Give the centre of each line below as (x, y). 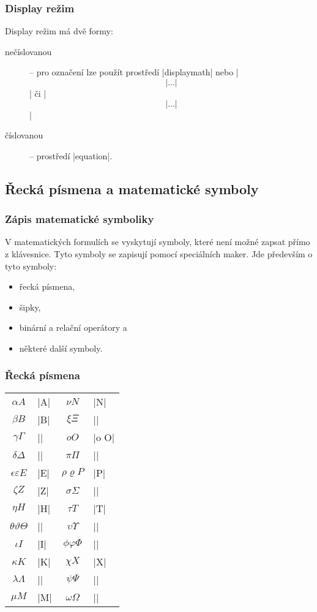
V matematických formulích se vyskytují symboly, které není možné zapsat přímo (158, 242)
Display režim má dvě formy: (59, 31)
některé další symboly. (61, 348)
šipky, (30, 307)
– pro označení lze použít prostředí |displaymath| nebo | (134, 72)
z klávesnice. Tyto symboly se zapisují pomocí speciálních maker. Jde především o (159, 253)
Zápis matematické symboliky (80, 219)
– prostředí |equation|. (71, 155)
